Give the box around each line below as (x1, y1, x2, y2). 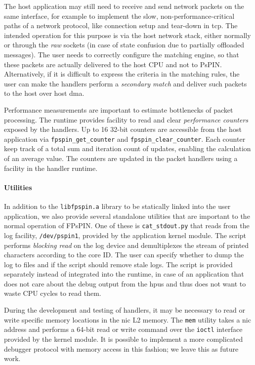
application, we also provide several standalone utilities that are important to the (4, 210, 250, 221)
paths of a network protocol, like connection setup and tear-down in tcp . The (4, 20, 238, 31)
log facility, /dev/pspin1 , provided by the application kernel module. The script (4, 230, 247, 240)
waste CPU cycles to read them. (4, 288, 101, 298)
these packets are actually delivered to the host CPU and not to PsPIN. (4, 59, 222, 69)
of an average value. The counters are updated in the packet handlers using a (4, 153, 238, 163)
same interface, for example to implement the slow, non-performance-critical (4, 10, 235, 21)
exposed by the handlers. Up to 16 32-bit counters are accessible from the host (4, 124, 242, 134)
